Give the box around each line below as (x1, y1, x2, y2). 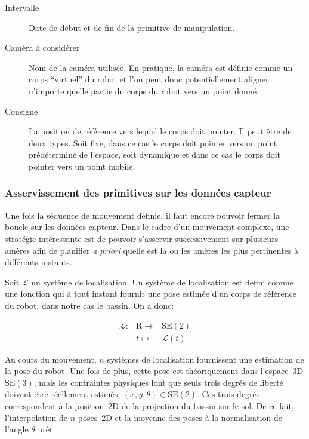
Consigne (5, 105, 38, 117)
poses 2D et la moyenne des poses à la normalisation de (78, 411, 282, 423)
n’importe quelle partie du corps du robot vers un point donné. (29, 84, 259, 97)
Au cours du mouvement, (5, 352, 97, 365)
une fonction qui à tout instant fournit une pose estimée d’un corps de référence (5, 287, 296, 300)
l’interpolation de (5, 411, 68, 423)
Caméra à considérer (5, 41, 80, 54)
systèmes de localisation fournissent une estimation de (107, 352, 304, 365)
